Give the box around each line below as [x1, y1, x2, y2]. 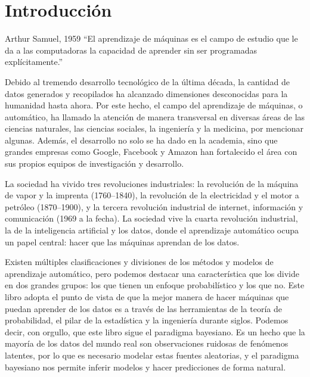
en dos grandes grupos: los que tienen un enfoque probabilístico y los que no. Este [5, 279, 305, 291]
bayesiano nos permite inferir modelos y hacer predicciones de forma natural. [5, 360, 286, 373]
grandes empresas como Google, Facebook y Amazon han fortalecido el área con [5, 145, 297, 158]
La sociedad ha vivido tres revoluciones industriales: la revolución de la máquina [5, 177, 299, 189]
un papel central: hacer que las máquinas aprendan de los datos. [5, 235, 240, 248]
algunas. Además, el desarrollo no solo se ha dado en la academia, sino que [5, 133, 278, 146]
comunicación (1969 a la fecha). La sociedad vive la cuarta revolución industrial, [5, 212, 298, 225]
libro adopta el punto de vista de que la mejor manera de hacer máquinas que [5, 291, 289, 303]
